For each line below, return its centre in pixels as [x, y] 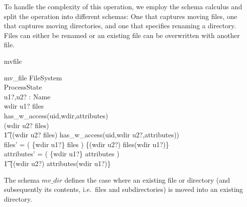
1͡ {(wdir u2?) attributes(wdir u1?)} [57, 163]
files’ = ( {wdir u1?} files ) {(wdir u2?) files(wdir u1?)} [87, 144]
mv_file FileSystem [33, 77]
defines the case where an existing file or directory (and [147, 179]
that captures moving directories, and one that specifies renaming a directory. [120, 26]
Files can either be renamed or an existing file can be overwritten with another [122, 35]
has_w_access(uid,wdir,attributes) [56, 115]
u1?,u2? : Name [27, 96]
